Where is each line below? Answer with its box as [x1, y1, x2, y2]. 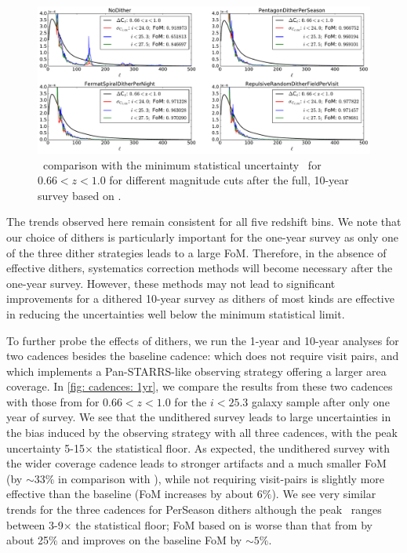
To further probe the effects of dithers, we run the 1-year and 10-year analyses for [6, 332, 399, 348]
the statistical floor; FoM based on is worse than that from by [75, 516, 372, 533]
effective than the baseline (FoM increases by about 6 [6, 486, 263, 502]
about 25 [6, 532, 49, 548]
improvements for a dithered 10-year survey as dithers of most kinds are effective [6, 290, 394, 307]
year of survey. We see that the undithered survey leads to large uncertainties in [6, 409, 391, 425]
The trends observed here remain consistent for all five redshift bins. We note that [6, 213, 402, 230]
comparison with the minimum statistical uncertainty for [42, 156, 322, 173]
